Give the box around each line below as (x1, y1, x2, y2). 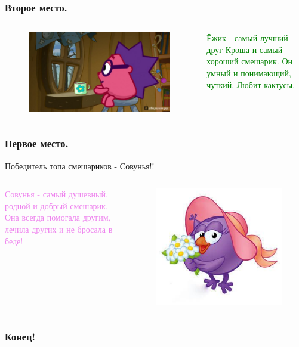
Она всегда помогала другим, (5, 211, 111, 224)
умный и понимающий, (206, 67, 291, 79)
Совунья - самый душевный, (5, 188, 108, 200)
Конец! (5, 329, 36, 343)
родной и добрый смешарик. (5, 199, 108, 212)
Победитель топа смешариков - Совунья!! (5, 159, 155, 172)
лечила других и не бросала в (5, 222, 113, 235)
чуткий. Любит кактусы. (206, 78, 295, 91)
